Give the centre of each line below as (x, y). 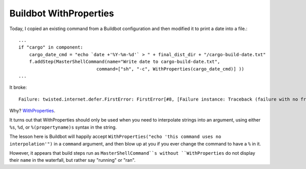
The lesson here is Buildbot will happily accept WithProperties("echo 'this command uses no (115, 137)
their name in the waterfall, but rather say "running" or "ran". (72, 160)
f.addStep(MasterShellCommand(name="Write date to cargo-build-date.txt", (124, 62)
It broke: (18, 87)
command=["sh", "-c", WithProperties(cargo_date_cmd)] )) (170, 69)
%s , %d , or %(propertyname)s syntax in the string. (63, 127)
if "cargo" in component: (51, 47)
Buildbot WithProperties (62, 13)
